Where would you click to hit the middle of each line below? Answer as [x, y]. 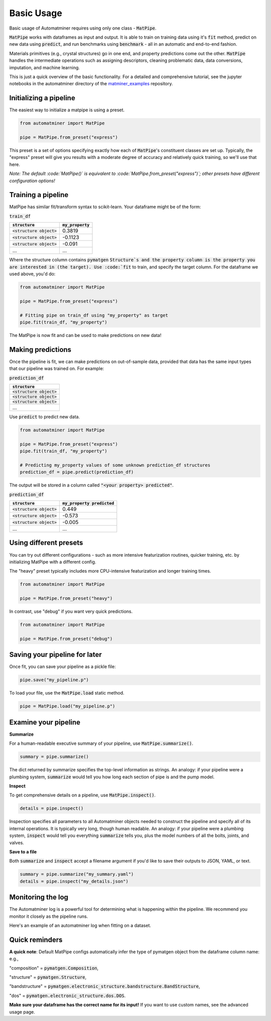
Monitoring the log [39, 897]
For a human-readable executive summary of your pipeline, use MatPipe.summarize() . [101, 743]
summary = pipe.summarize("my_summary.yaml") [77, 874]
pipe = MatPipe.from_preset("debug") [66, 639]
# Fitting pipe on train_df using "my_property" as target [94, 315]
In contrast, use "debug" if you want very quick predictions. [71, 611]
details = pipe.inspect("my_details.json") [74, 881]
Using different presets [46, 543]
